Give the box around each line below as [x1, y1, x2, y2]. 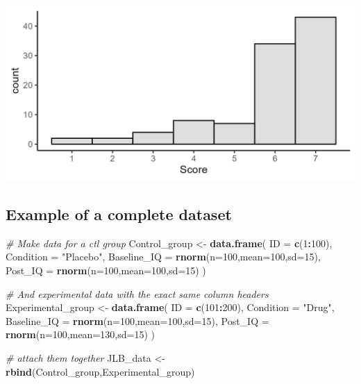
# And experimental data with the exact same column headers [6, 286, 269, 301]
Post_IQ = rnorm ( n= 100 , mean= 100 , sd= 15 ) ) [6, 262, 206, 277]
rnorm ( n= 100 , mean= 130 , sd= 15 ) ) [6, 327, 155, 342]
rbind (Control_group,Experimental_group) [6, 364, 195, 378]
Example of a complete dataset [6, 203, 232, 224]
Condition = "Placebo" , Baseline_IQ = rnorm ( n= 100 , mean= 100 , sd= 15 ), [6, 249, 321, 264]
